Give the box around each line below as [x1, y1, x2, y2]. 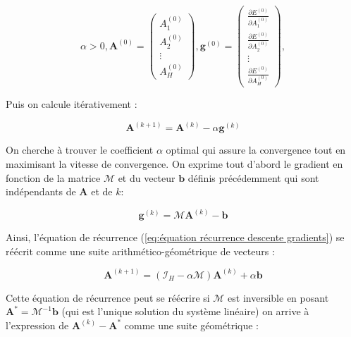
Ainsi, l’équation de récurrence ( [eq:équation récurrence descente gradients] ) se [6, 230, 345, 245]
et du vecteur [118, 170, 175, 185]
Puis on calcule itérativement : [6, 97, 137, 111]
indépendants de [6, 184, 76, 199]
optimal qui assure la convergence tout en [166, 142, 346, 157]
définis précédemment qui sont [187, 170, 319, 185]
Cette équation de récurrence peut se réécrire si [6, 290, 210, 305]
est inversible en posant [228, 290, 329, 305]
